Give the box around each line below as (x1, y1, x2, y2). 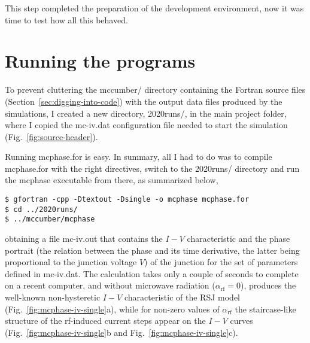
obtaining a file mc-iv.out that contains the (5, 232, 163, 245)
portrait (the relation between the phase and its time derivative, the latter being (5, 244, 300, 256)
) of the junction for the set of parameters (144, 256, 298, 268)
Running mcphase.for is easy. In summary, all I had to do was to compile (5, 150, 272, 163)
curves (230, 314, 253, 327)
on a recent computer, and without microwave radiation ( (5, 279, 215, 292)
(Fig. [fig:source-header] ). (5, 130, 98, 142)
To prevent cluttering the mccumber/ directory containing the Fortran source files (5, 83, 306, 96)
